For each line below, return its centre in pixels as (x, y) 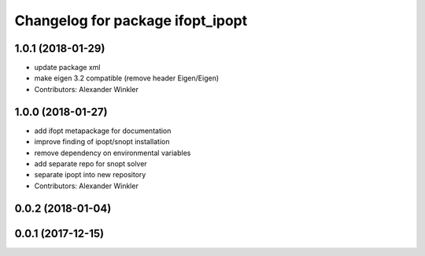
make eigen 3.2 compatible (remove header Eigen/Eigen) (127, 78)
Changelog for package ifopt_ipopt (131, 20)
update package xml (67, 68)
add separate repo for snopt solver (91, 163)
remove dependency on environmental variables (113, 153)
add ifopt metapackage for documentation (103, 131)
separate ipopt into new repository (90, 175)
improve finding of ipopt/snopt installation (102, 142)
